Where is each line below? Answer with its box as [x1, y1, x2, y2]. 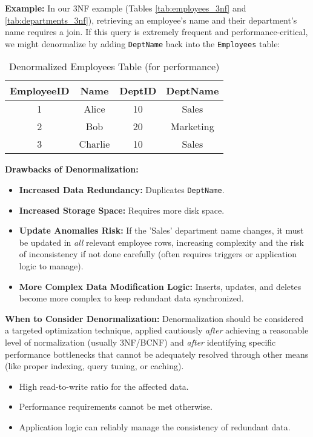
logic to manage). [19, 260, 84, 272]
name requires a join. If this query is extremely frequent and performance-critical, [5, 25, 308, 38]
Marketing [171, 119, 214, 134]
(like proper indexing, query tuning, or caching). [5, 360, 184, 372]
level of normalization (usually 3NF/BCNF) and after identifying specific [5, 336, 276, 349]
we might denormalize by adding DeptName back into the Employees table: [5, 37, 280, 50]
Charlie [79, 137, 110, 151]
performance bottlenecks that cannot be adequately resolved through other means [5, 347, 309, 360]
